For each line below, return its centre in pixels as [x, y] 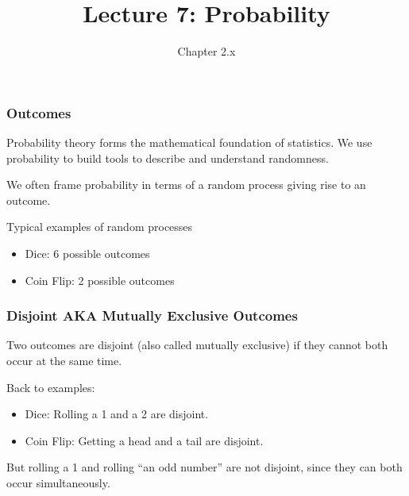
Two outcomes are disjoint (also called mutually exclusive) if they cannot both [197, 345]
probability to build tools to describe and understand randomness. [168, 158]
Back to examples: [51, 387]
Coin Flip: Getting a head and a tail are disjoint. [144, 440]
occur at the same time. [64, 360]
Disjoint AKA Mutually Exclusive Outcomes [152, 315]
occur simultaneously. [58, 482]
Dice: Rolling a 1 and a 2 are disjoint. [117, 414]
